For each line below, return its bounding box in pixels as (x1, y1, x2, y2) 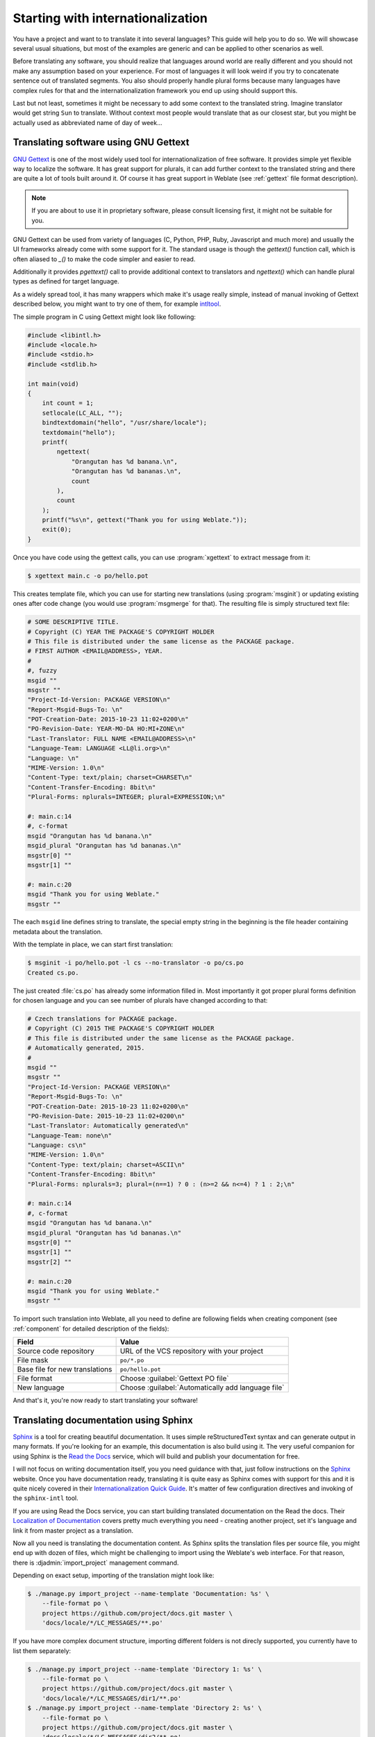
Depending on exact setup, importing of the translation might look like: (12, 1571, 215, 1580)
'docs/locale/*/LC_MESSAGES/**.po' (42, 1619, 163, 1627)
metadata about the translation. (12, 928, 103, 936)
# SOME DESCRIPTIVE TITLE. (27, 618, 119, 626)
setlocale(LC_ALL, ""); (42, 409, 123, 417)
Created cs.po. (27, 969, 79, 976)
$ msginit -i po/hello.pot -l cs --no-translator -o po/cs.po (27, 959, 244, 967)
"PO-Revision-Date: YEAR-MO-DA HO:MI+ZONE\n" (27, 725, 185, 733)
